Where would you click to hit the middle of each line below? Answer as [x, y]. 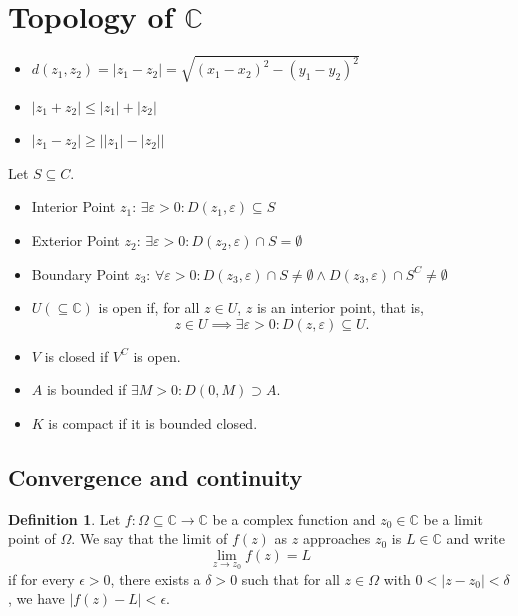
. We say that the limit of [149, 538]
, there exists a [155, 578]
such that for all [290, 578]
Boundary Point [80, 273]
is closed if [76, 355]
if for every [41, 578]
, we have [36, 598]
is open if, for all [149, 307]
